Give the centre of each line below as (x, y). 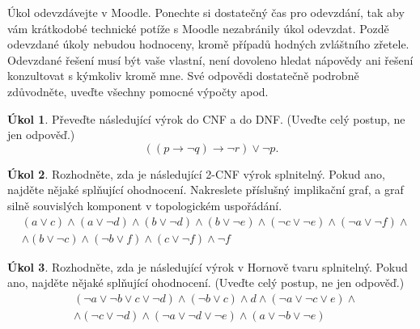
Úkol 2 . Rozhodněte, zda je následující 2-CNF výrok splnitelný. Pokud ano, (196, 173)
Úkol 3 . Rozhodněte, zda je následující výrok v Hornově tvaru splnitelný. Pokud (208, 266)
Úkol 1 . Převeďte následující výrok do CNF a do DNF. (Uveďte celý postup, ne (206, 118)
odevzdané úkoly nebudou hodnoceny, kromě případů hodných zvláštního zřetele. (208, 44)
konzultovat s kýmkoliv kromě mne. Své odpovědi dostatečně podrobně (183, 76)
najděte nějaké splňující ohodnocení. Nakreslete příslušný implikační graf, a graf (206, 190)
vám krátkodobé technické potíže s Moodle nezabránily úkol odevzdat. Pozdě (198, 28)
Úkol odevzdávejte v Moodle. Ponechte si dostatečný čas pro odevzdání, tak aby (206, 12)
